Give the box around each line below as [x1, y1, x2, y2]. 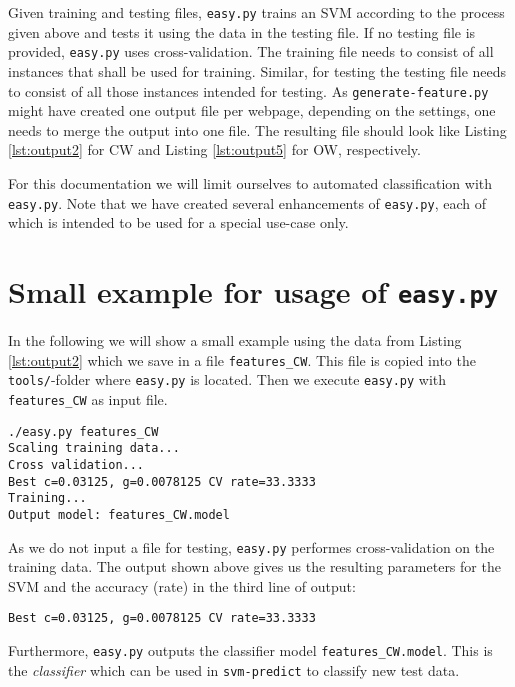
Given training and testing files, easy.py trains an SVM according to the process [8, 2, 505, 22]
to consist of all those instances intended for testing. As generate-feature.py [8, 80, 489, 101]
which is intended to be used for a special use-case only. [8, 212, 349, 233]
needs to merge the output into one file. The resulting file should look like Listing [8, 119, 507, 140]
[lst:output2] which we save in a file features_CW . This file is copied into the [8, 349, 476, 370]
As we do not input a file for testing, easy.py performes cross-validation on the [8, 536, 495, 557]
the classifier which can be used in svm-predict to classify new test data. [8, 659, 460, 680]
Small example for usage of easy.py [8, 270, 499, 311]
